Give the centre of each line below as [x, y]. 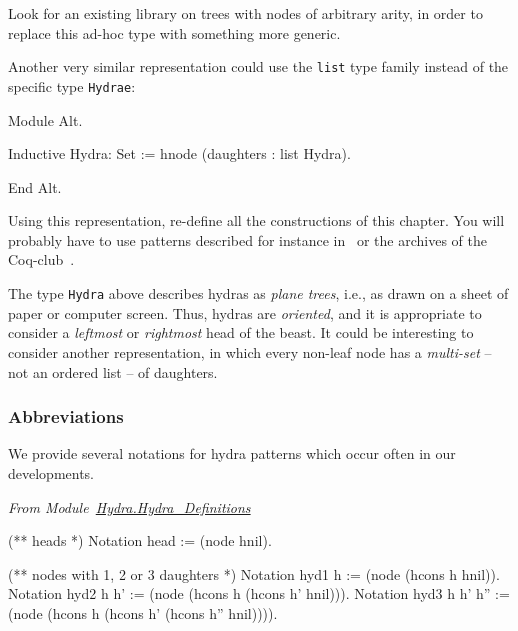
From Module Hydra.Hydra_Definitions [129, 506]
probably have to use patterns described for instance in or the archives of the [247, 239]
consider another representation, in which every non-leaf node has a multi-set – [250, 351]
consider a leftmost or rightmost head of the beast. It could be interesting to [241, 332]
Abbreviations [66, 416]
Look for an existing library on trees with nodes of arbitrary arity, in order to [245, 13]
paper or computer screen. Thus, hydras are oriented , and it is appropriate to [245, 312]
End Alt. [35, 186]
